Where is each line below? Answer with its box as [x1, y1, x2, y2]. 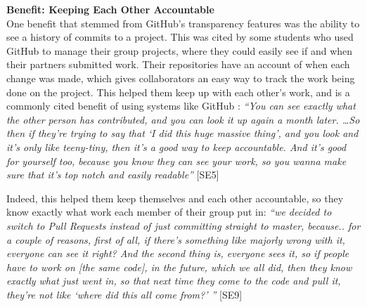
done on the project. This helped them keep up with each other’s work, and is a [6, 84, 350, 99]
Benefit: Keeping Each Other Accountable [6, 2, 214, 16]
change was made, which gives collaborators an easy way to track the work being [6, 70, 355, 85]
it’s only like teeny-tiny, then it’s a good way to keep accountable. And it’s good [6, 139, 347, 154]
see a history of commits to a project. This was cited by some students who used [6, 30, 354, 44]
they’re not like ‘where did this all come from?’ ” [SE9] [6, 287, 243, 301]
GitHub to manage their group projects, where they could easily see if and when [6, 43, 353, 58]
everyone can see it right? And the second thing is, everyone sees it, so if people [6, 246, 349, 261]
